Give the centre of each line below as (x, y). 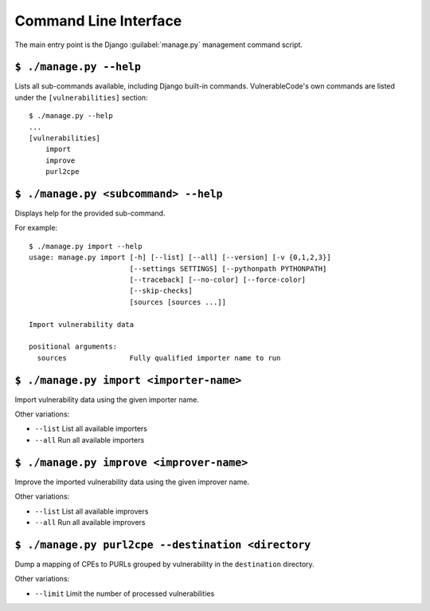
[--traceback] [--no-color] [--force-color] (218, 280)
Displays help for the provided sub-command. (90, 213)
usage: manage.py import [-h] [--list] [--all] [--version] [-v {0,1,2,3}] (180, 258)
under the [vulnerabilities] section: (81, 97)
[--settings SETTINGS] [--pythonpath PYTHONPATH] (228, 268)
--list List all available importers (91, 429)
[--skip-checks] (161, 291)
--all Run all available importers (90, 440)
